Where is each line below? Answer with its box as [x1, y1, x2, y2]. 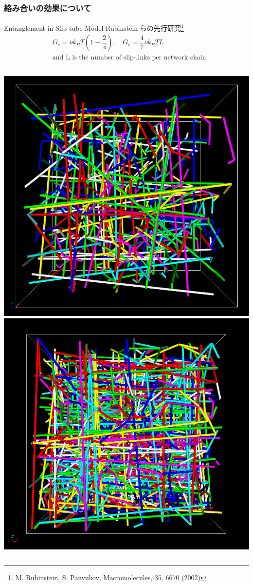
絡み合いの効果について [4, 1, 91, 14]
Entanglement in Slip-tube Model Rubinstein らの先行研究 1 [4, 21, 184, 33]
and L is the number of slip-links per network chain [52, 54, 206, 61]
